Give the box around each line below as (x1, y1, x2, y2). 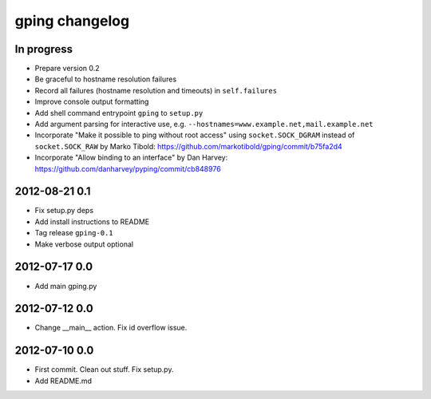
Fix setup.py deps (34, 206, 94, 215)
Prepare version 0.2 (34, 64, 100, 73)
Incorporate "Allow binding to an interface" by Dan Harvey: (34, 152, 228, 163)
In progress (14, 42, 73, 56)
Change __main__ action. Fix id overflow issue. (34, 323, 188, 333)
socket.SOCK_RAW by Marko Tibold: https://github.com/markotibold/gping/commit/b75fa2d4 (34, 141, 342, 151)
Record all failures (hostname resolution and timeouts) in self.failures (34, 85, 278, 95)
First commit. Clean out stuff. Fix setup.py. (34, 365, 174, 374)
